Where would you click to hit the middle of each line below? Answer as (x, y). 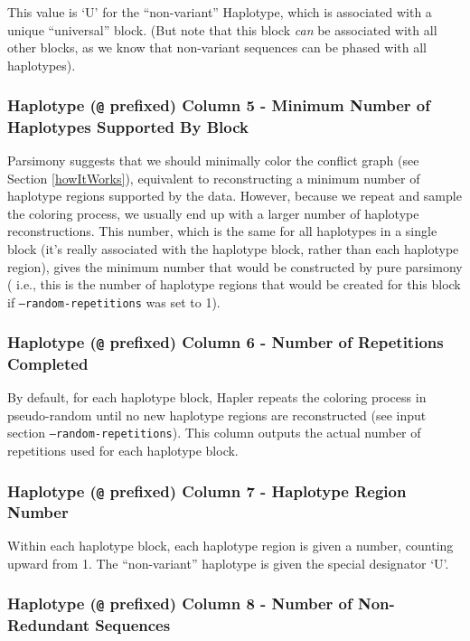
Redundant (48, 624)
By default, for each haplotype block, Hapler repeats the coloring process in (217, 397)
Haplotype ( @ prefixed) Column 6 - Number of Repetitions (226, 342)
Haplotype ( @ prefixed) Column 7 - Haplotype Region (207, 490)
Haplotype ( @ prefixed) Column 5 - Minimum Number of (219, 105)
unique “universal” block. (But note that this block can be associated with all (222, 29)
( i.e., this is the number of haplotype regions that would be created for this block (234, 284)
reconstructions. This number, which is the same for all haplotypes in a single (222, 231)
